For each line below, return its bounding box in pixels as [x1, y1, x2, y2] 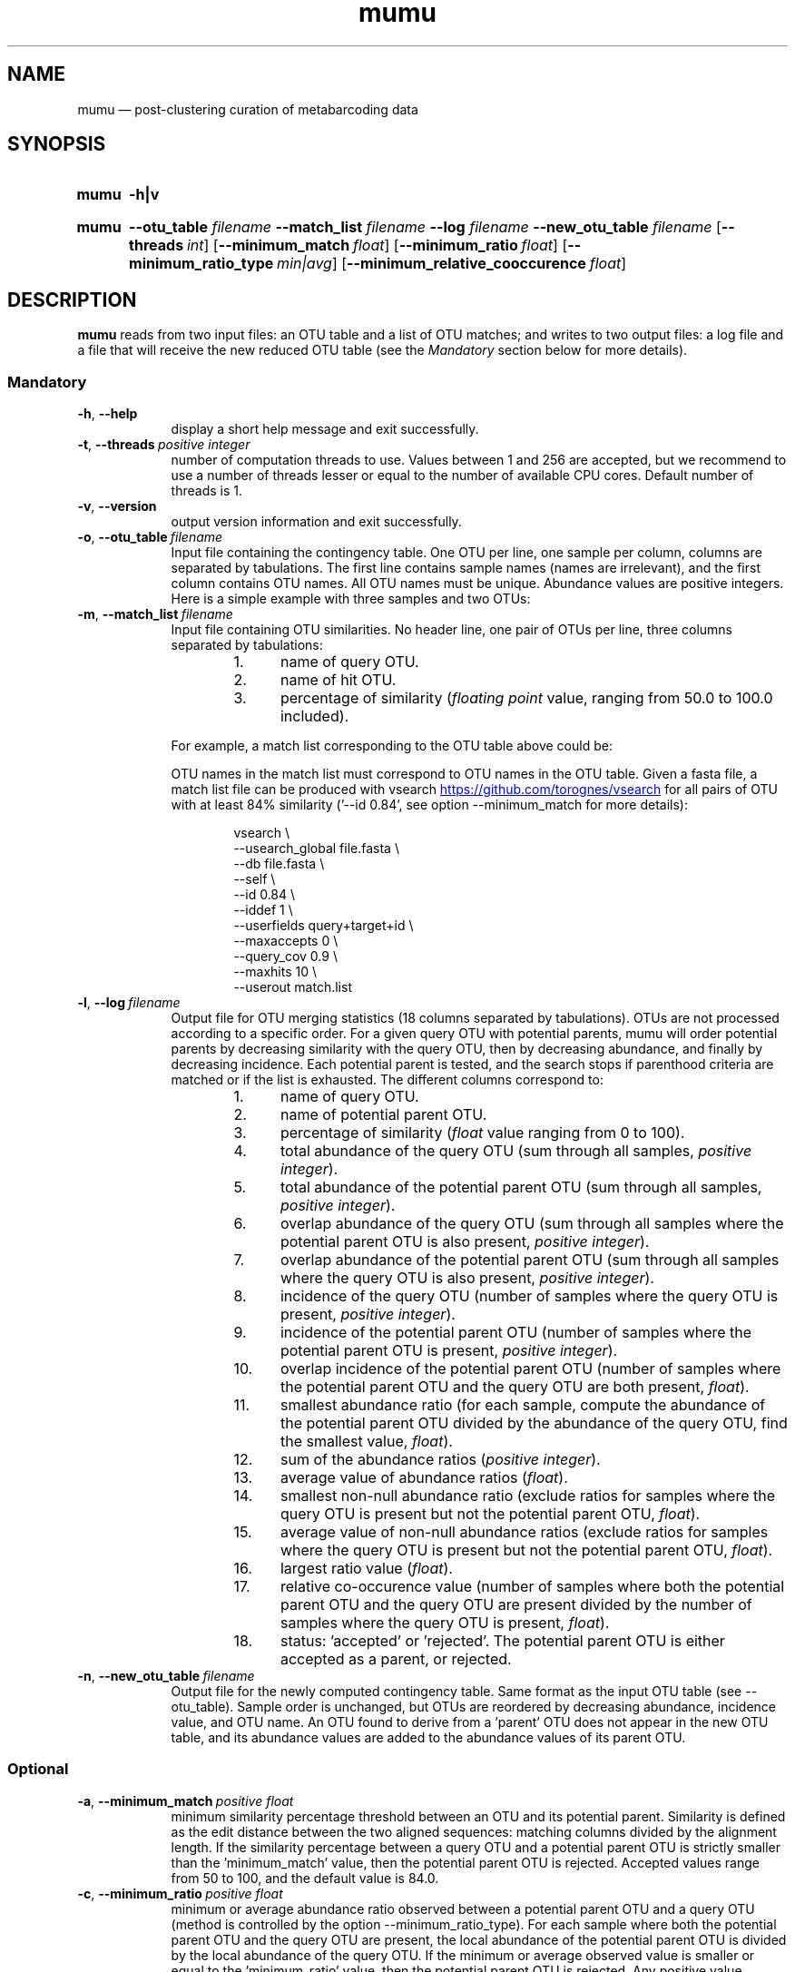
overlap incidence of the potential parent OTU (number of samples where [280, 1359, 781, 1378]
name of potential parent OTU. [280, 1105, 487, 1124]
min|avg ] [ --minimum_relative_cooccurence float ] [277, 254, 627, 273]
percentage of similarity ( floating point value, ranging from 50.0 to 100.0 [280, 689, 773, 708]
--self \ [233, 871, 276, 888]
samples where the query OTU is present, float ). [280, 1614, 610, 1633]
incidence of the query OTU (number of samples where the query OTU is [280, 1287, 779, 1306]
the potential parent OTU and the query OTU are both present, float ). [280, 1378, 750, 1397]
